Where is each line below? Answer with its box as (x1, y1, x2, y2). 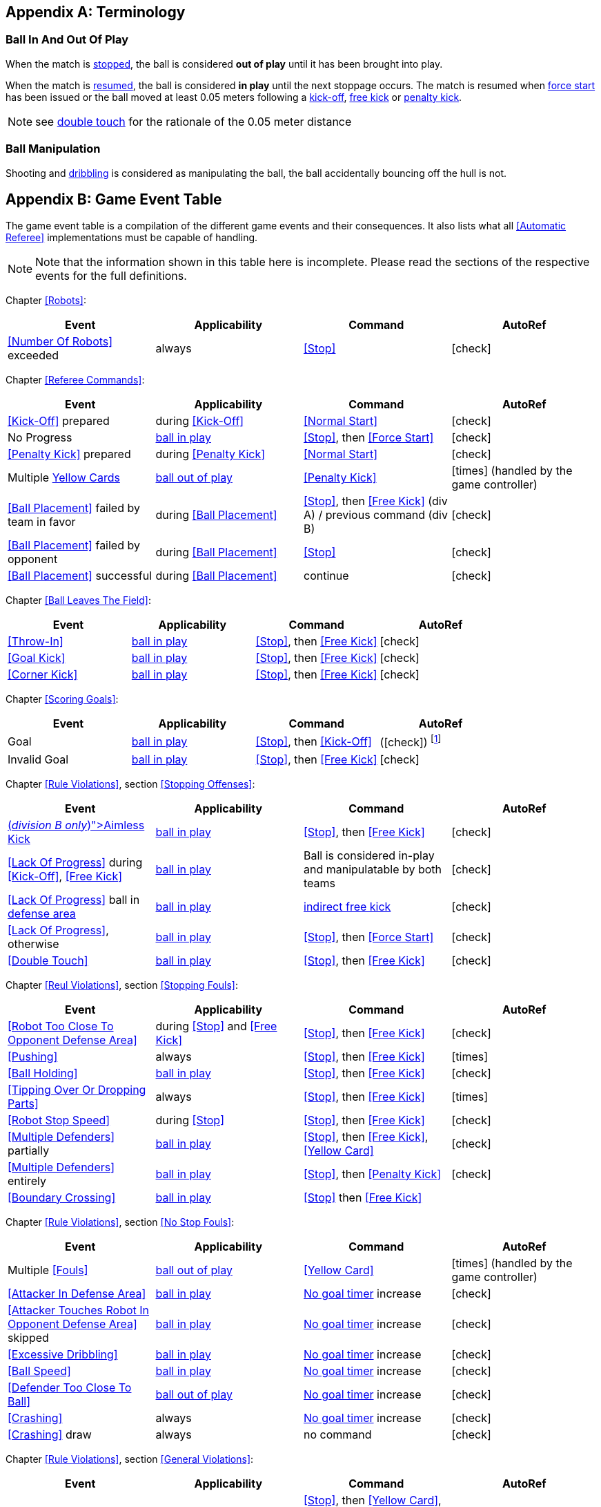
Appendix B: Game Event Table (6, 190, 222, 208)
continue (304, 569, 349, 583)
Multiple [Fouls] (8, 1262, 88, 1277)
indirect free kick (304, 899, 391, 913)
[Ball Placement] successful (8, 569, 152, 583)
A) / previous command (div (304, 508, 448, 522)
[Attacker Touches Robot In (8, 1302, 150, 1317)
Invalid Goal (8, 752, 69, 766)
